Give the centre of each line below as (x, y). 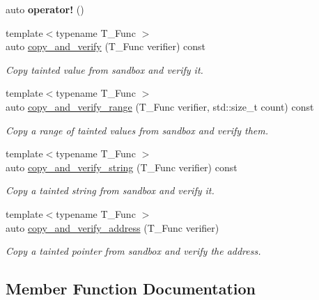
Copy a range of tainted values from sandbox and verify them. (137, 130)
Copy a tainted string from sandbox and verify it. (110, 190)
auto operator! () (45, 9)
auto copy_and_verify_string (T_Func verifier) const (122, 167)
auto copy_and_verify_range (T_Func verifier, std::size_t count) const (160, 106)
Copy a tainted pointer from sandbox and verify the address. (133, 251)
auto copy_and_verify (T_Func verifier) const (106, 46)
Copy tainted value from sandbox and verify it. (104, 69)
